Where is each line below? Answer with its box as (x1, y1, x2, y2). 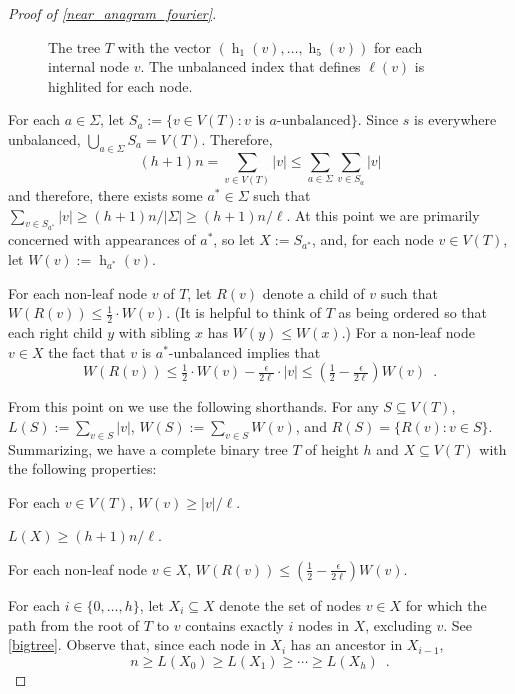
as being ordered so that (338, 302, 487, 323)
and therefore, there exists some (8, 185, 203, 206)
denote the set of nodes (219, 594, 361, 615)
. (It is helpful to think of (166, 302, 322, 323)
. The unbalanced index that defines (140, 56, 361, 77)
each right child (8, 321, 103, 342)
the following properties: (8, 458, 157, 479)
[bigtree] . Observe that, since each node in (8, 634, 266, 655)
